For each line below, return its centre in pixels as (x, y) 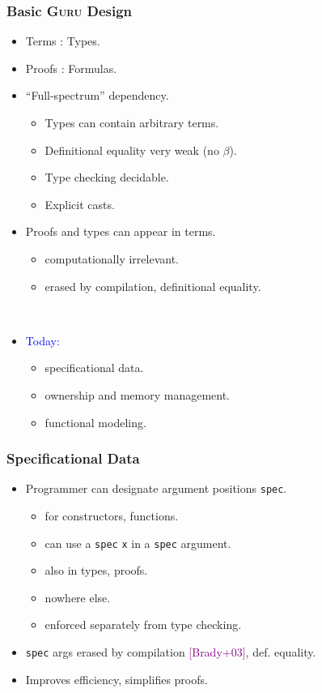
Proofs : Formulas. (71, 68)
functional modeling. (95, 422)
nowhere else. (78, 597)
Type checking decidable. (107, 177)
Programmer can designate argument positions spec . (156, 488)
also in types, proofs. (96, 570)
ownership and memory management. (138, 394)
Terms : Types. (63, 41)
